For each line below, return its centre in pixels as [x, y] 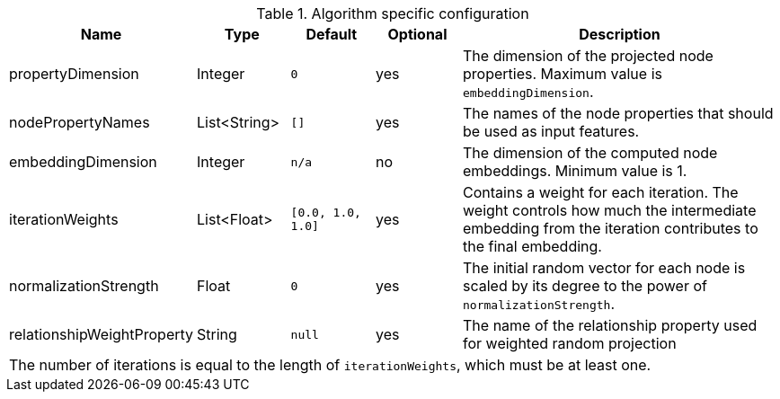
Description [620, 34]
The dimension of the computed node [590, 153]
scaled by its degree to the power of [585, 286]
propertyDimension [74, 74]
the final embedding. [532, 246]
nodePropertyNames [80, 122]
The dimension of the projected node [588, 56]
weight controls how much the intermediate [610, 210]
